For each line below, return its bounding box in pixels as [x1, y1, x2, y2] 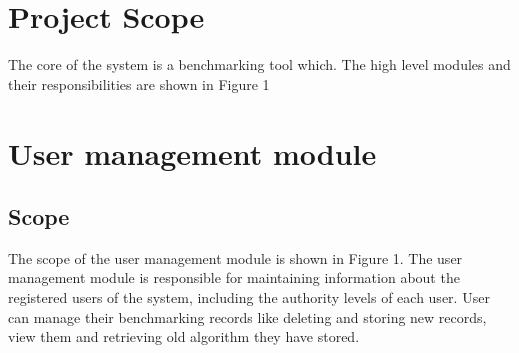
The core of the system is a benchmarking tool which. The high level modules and [8, 54, 511, 75]
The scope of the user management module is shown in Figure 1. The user [8, 247, 463, 268]
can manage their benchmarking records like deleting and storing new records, [8, 306, 487, 327]
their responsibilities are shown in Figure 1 [8, 73, 270, 94]
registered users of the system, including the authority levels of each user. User [8, 287, 490, 308]
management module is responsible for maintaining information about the [8, 267, 460, 288]
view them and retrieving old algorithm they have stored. [8, 326, 360, 347]
